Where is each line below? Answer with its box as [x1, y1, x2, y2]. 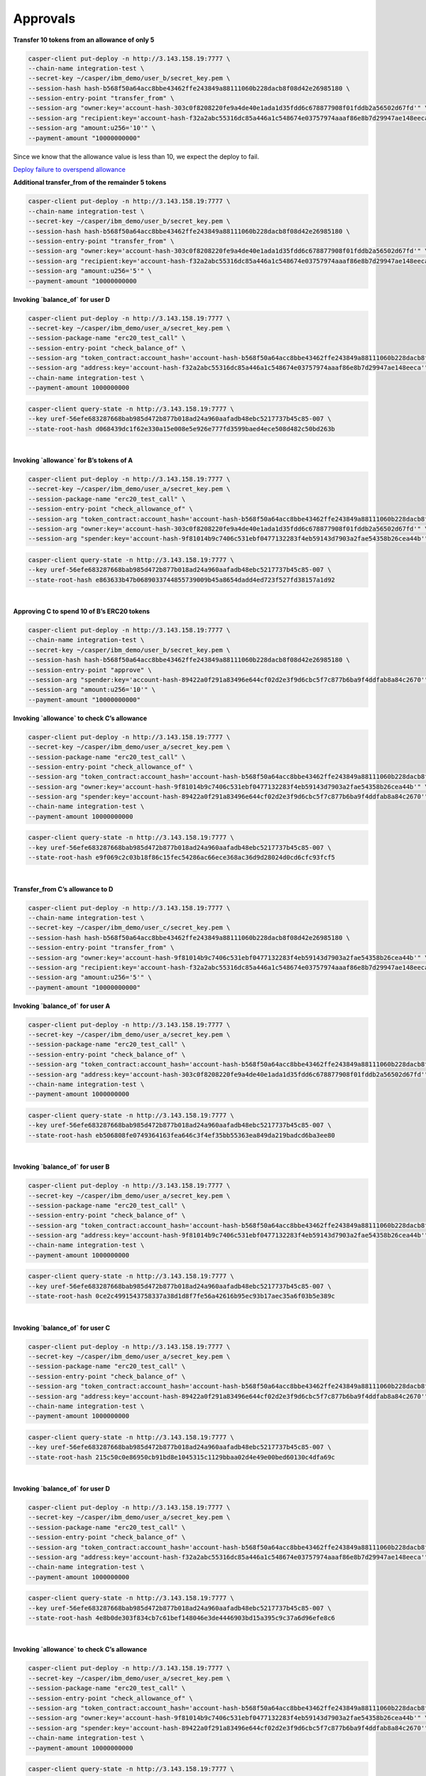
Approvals [13, 11, 76, 26]
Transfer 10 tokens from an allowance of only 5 [13, 36, 155, 44]
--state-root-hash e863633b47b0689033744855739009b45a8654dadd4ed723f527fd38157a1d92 [28, 575, 335, 584]
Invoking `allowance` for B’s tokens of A [13, 455, 133, 465]
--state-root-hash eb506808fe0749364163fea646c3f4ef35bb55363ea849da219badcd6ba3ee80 [28, 1131, 335, 1139]
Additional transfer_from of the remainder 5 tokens [13, 178, 167, 187]
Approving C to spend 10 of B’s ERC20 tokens [13, 607, 151, 616]
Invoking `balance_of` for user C [13, 1323, 110, 1332]
